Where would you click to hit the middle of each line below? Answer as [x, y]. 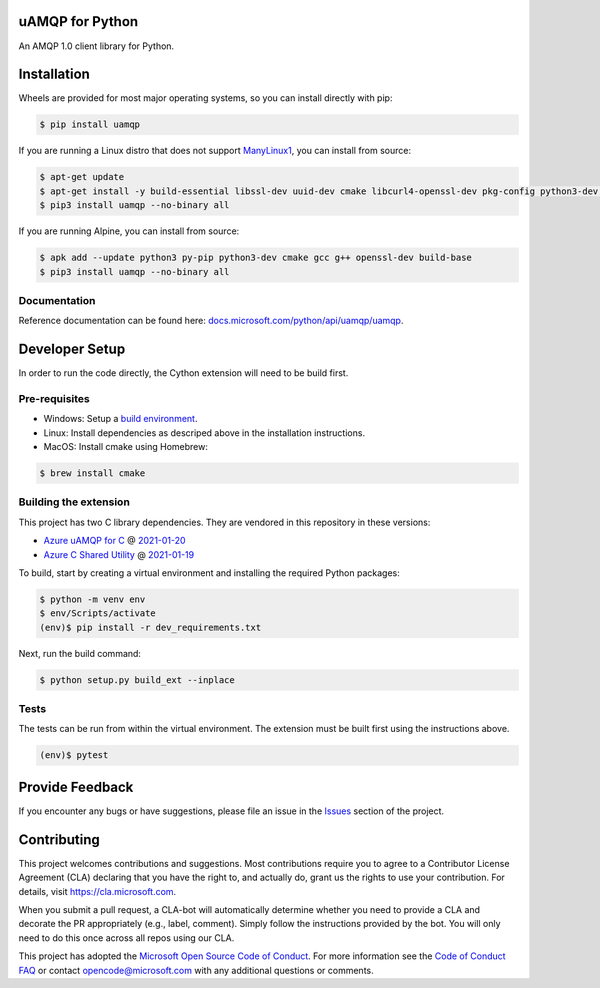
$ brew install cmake [92, 473]
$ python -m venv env [92, 599]
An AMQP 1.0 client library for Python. [96, 46]
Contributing [59, 839]
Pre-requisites [54, 398]
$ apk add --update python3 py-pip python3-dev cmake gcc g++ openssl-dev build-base [255, 258]
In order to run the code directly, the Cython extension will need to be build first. [183, 373]
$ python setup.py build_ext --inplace [137, 679]
